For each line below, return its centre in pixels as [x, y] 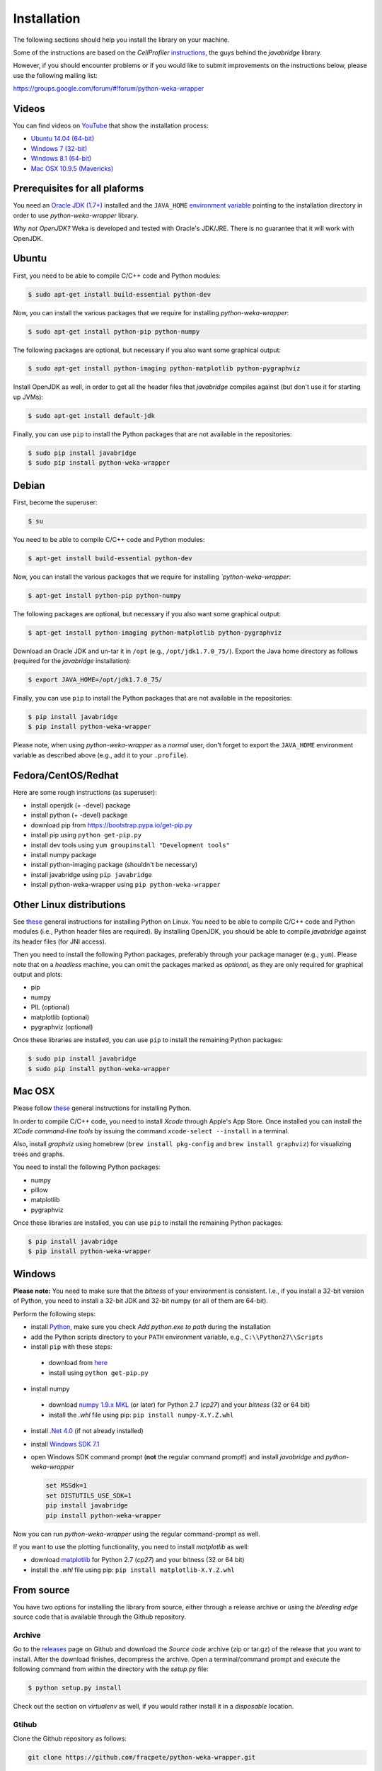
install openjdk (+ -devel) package [81, 805]
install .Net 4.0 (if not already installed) [87, 1431]
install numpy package [64, 854]
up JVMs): [28, 397]
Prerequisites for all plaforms [79, 189]
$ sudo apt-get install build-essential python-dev [120, 294]
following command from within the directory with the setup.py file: [111, 1669]
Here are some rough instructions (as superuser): [85, 792]
